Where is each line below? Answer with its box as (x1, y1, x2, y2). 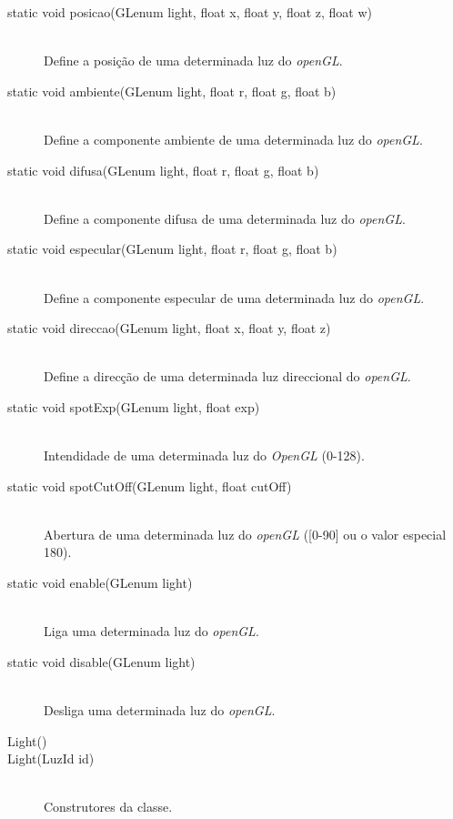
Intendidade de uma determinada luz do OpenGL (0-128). (44, 446, 365, 465)
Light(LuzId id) (7, 749, 95, 768)
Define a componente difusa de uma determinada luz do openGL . (44, 208, 406, 227)
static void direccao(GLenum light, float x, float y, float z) (7, 318, 331, 338)
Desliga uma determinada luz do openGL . (44, 701, 276, 720)
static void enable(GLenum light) (7, 573, 193, 592)
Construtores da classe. (44, 797, 173, 816)
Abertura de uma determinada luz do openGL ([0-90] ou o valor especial (44, 524, 447, 543)
